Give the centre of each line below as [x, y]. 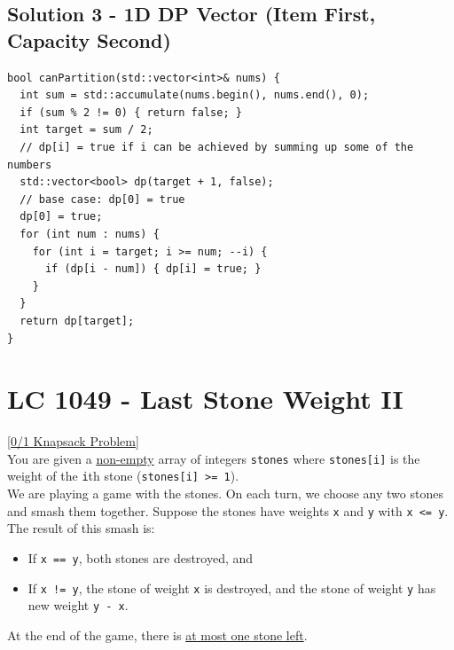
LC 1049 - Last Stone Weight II [205, 399]
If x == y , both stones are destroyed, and [141, 557]
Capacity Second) [89, 39]
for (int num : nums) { [90, 234]
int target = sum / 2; [86, 130]
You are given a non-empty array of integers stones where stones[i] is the [214, 458]
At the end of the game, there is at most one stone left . [157, 634]
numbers [30, 164]
